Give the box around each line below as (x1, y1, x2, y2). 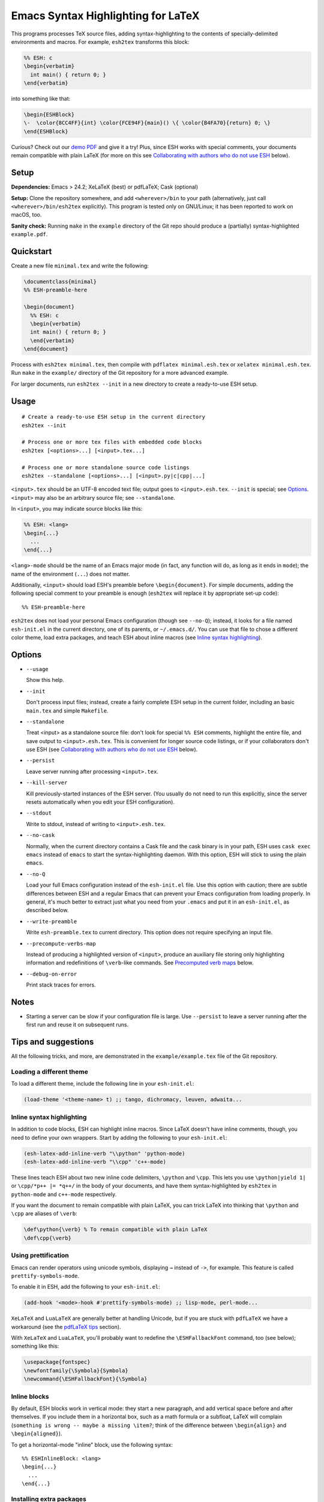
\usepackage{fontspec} (23, 1358, 91, 1366)
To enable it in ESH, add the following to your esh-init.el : (11, 1283, 160, 1291)
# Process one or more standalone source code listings (22, 464, 190, 471)
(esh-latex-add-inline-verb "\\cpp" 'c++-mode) (23, 1158, 166, 1165)
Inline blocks (11, 1392, 49, 1400)
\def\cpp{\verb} (23, 1235, 72, 1241)
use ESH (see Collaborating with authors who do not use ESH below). (26, 746, 198, 753)
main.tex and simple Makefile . (26, 707, 109, 714)
